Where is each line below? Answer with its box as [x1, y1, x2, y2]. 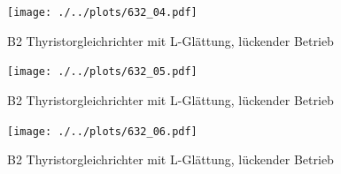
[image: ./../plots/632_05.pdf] [7, 65, 198, 79]
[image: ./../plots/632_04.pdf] [7, 6, 198, 19]
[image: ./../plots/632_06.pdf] [7, 125, 198, 138]
